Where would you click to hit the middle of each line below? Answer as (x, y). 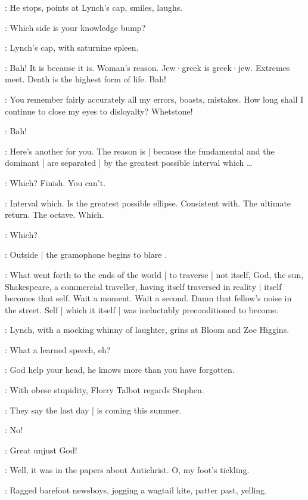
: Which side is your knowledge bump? (75, 27)
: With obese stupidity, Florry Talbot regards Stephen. (105, 390)
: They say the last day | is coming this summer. (93, 410)
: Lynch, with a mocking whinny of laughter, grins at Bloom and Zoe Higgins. (147, 330)
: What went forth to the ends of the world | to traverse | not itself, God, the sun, (154, 274)
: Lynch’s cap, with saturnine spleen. (72, 47)
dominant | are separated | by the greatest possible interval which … (129, 163)
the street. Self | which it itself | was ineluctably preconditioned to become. (142, 309)
